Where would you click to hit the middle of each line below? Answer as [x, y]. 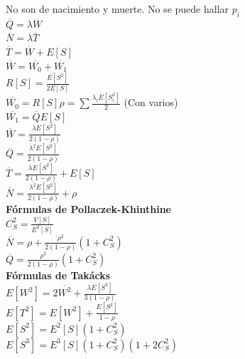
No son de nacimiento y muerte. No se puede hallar [118, 9]
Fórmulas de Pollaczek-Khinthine [88, 209]
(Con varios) [151, 102]
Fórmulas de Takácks [58, 275]
